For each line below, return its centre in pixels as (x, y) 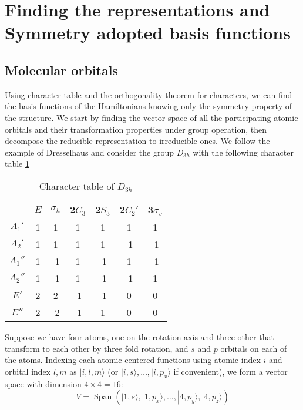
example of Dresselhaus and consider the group (90, 152)
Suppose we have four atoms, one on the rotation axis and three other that (139, 336)
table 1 (17, 164)
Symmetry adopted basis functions (148, 33)
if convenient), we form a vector (230, 371)
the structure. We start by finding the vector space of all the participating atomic (151, 117)
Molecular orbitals (61, 70)
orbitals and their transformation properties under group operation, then (136, 129)
